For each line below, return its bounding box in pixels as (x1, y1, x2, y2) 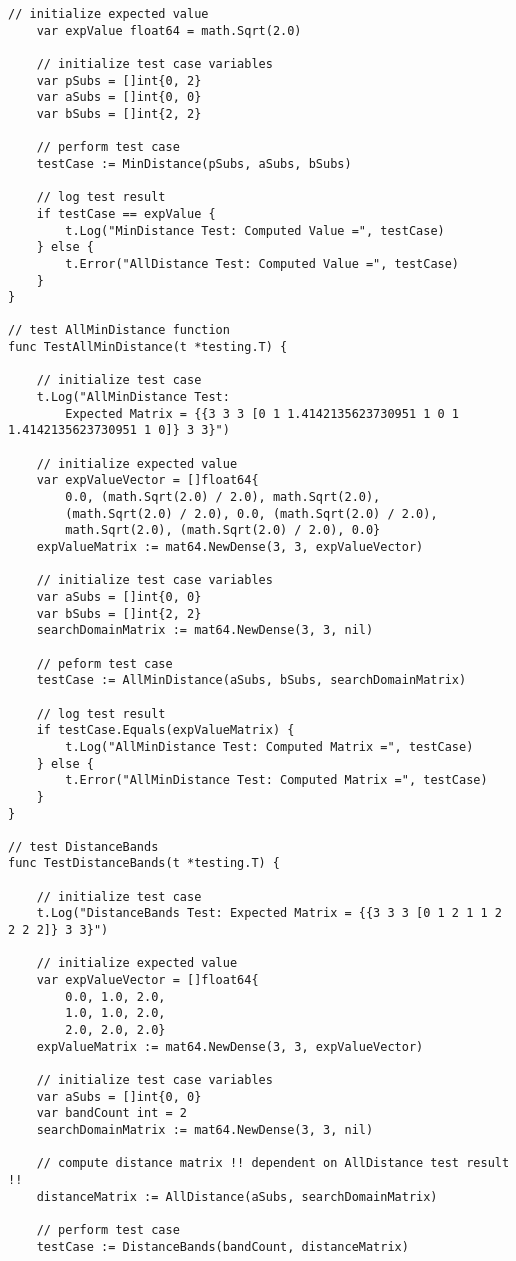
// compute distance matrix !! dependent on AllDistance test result (36, 1156, 510, 1171)
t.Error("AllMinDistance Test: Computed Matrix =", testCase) (65, 773, 488, 788)
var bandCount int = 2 (36, 1106, 187, 1121)
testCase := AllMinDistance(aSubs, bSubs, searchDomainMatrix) (36, 673, 467, 688)
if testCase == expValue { (36, 206, 216, 221)
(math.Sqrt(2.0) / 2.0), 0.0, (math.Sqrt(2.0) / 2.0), (65, 506, 438, 521)
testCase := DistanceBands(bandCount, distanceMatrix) (36, 1239, 409, 1254)
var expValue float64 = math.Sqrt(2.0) (36, 23, 302, 38)
